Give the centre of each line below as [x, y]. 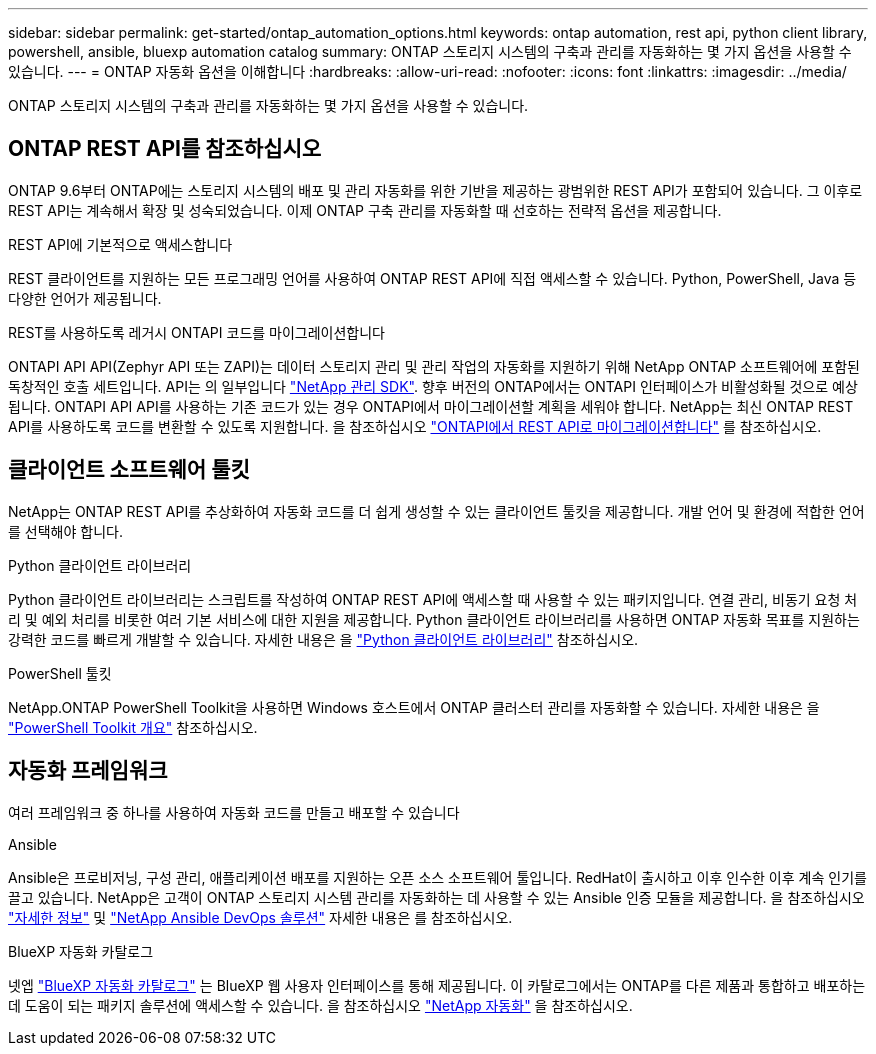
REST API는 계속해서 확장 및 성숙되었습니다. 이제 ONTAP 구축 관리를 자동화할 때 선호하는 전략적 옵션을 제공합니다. [365, 210]
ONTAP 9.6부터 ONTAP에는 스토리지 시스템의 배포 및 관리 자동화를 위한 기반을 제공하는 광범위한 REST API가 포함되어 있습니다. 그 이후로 [435, 190]
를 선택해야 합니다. [65, 531]
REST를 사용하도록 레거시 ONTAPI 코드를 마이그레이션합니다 [197, 332]
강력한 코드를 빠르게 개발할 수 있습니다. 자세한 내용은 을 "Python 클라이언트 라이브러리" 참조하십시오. [323, 639]
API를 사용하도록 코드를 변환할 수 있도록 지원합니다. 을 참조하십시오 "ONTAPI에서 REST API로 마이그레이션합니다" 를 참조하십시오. [415, 426]
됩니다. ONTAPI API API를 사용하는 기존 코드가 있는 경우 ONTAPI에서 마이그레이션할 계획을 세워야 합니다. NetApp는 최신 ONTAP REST [431, 406]
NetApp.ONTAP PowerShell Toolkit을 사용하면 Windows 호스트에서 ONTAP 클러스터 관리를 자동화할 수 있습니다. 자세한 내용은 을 [414, 707]
